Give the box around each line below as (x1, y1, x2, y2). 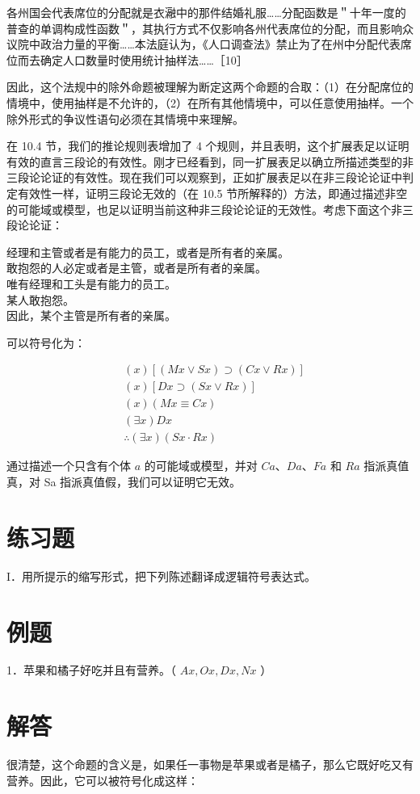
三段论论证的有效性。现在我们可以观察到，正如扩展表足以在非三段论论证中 (6, 169, 402, 186)
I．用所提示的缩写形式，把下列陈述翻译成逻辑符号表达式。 (6, 567, 317, 584)
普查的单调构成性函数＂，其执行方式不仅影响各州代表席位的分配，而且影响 (6, 19, 402, 36)
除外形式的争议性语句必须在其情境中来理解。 (6, 110, 244, 127)
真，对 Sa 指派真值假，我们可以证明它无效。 (6, 473, 241, 490)
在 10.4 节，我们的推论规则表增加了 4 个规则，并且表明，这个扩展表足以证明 (6, 137, 409, 154)
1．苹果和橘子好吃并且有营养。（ (6, 662, 176, 678)
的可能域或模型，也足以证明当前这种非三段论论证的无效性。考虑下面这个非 (6, 200, 402, 217)
